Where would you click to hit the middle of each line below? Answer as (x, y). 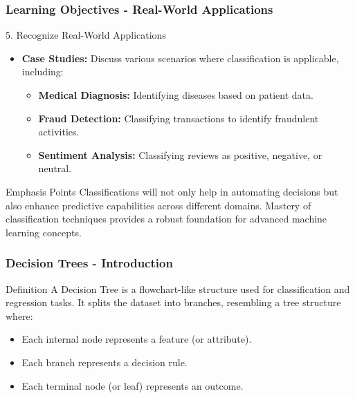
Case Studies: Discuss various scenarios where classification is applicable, (180, 58)
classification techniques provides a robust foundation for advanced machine (166, 219)
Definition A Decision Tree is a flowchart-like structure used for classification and (178, 288)
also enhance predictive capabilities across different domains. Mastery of (158, 205)
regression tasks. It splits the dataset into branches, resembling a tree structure (173, 302)
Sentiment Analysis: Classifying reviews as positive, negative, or (180, 154)
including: (43, 72)
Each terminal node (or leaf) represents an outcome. (133, 385)
